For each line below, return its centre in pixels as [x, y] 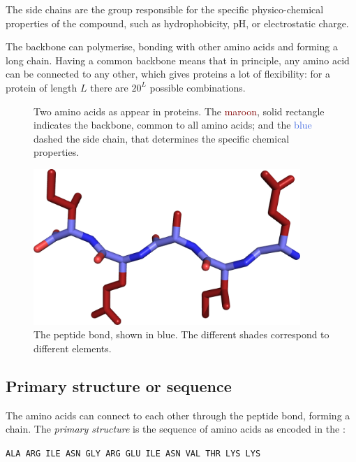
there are [109, 87]
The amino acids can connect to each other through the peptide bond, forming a [178, 415]
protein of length [42, 87]
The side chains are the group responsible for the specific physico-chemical [165, 9]
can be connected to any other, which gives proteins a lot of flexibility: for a [168, 74]
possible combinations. [198, 87]
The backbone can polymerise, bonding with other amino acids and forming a [172, 46]
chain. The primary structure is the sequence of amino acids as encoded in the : [176, 429]
